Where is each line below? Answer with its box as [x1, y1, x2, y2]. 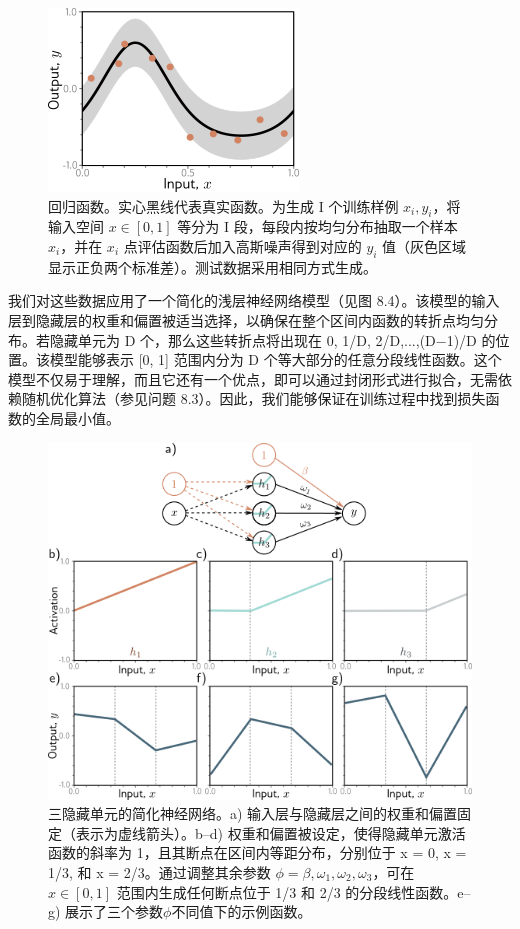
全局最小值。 [35, 407, 120, 428]
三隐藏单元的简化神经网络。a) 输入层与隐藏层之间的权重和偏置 [48, 803, 458, 824]
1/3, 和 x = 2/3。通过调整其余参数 [48, 861, 271, 882]
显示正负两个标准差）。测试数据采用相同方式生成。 [48, 256, 377, 277]
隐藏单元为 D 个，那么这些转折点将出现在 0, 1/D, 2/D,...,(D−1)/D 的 [49, 329, 496, 350]
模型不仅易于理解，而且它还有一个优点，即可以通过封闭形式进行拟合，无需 [8, 368, 498, 389]
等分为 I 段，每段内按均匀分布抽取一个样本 [177, 216, 458, 237]
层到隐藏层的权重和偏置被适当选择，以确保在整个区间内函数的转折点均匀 [8, 309, 484, 330]
